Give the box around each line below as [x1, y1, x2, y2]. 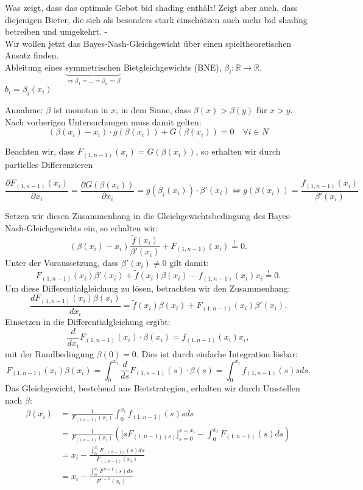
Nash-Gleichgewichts [5, 221, 82, 234]
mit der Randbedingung [5, 347, 94, 360]
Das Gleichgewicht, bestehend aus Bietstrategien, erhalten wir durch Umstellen [5, 382, 300, 394]
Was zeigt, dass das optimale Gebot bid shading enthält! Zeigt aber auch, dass [5, 1, 298, 13]
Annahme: [5, 103, 43, 116]
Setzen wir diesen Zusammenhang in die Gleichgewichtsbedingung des [5, 209, 266, 222]
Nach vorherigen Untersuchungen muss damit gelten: [5, 115, 202, 128]
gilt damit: [169, 256, 209, 269]
